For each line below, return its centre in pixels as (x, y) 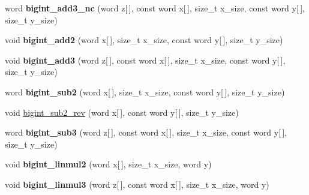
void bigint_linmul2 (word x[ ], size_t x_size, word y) (108, 164)
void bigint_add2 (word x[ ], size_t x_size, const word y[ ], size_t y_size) (144, 40)
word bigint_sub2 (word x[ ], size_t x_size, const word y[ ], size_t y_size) (145, 91)
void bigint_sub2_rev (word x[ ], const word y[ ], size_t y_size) (122, 112)
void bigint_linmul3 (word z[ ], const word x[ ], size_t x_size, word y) (137, 184)
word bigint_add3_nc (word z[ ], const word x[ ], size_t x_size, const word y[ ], (155, 8)
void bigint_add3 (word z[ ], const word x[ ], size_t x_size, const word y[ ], (145, 60)
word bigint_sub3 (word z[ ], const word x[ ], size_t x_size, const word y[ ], (146, 132)
